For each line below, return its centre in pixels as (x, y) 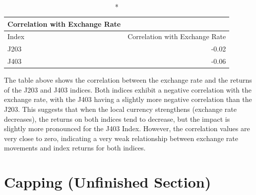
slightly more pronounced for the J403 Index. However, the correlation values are (127, 128)
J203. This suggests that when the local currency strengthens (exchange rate (120, 109)
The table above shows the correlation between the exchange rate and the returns (128, 80)
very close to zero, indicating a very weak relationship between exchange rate (121, 138)
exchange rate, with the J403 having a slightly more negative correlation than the (128, 99)
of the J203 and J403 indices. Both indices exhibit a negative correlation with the (128, 89)
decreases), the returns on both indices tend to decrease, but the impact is (117, 119)
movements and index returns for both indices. (75, 148)
